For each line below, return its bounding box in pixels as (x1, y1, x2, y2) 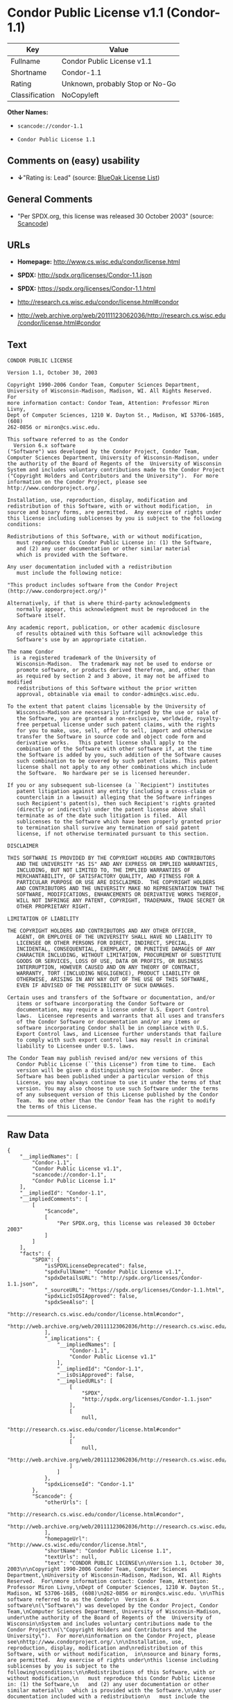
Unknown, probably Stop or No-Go (61, 78, 177, 88)
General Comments (7, 193, 93, 205)
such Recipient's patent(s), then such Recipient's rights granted (16, 800, 216, 807)
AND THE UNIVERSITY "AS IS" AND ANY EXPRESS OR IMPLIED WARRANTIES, (16, 861, 218, 868)
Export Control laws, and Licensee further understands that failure (16, 1031, 222, 1038)
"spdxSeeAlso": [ (44, 1299, 95, 1306)
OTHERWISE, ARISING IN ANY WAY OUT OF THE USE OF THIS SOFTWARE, (16, 976, 209, 983)
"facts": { (19, 1250, 51, 1257)
